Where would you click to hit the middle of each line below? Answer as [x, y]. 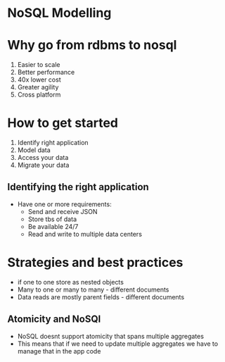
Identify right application [53, 143]
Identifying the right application [78, 187]
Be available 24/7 [53, 226]
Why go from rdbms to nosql [92, 45]
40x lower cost [39, 80]
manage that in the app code [59, 351]
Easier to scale [39, 65]
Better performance [46, 73]
